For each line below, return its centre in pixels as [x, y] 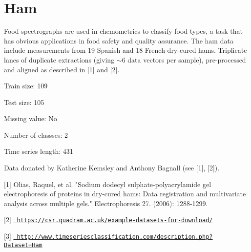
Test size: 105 [24, 102]
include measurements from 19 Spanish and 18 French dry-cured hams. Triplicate [125, 50]
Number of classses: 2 [36, 135]
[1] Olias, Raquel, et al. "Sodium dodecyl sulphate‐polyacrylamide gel [108, 184]
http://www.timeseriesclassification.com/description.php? [115, 237]
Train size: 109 [26, 86]
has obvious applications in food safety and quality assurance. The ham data [119, 40]
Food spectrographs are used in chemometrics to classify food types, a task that [124, 31]
